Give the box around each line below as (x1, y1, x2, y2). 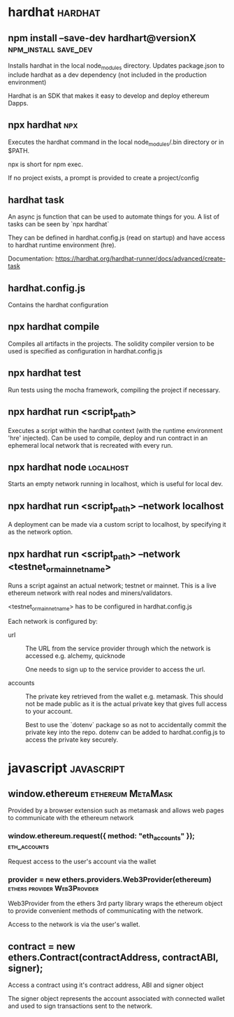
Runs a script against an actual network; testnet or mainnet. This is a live (8, 581, 217, 590)
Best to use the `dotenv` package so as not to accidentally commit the (25, 721, 227, 729)
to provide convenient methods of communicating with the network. (8, 907, 203, 915)
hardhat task (8, 193, 65, 206)
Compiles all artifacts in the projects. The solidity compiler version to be (8, 339, 215, 348)
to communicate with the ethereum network (8, 814, 134, 822)
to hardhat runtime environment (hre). (8, 241, 117, 249)
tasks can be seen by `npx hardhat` (8, 220, 110, 228)
